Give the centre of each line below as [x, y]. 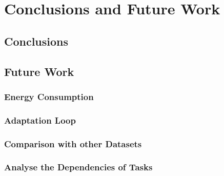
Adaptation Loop [40, 120]
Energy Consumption [49, 96]
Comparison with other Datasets [73, 143]
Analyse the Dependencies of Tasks [78, 167]
